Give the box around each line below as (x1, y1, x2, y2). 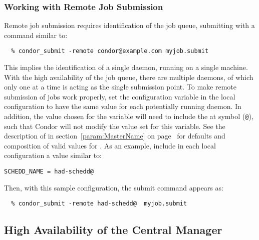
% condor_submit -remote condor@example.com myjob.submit (11, 47, 209, 55)
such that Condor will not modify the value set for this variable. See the (4, 120, 225, 131)
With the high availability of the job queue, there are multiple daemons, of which (4, 71, 253, 82)
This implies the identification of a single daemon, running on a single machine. (4, 62, 248, 72)
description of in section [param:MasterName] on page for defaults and (4, 130, 225, 141)
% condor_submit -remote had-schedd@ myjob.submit (11, 200, 187, 207)
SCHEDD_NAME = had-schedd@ (4, 168, 94, 175)
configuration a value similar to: (4, 150, 102, 160)
